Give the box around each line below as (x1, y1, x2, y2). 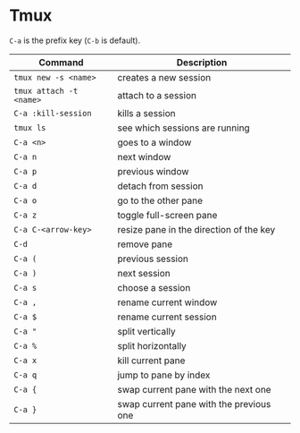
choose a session (117, 281, 191, 293)
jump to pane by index (117, 369, 211, 381)
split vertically (117, 325, 176, 337)
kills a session (117, 106, 176, 119)
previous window (117, 165, 189, 177)
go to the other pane (117, 194, 204, 207)
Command (38, 55, 84, 68)
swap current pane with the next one (117, 383, 271, 395)
